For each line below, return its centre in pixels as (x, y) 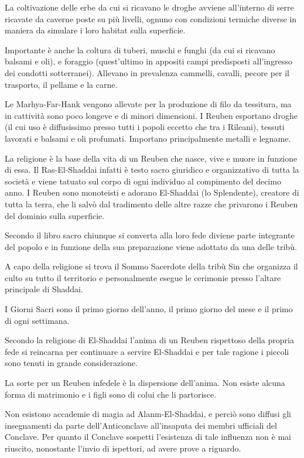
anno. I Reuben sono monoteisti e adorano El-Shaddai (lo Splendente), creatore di (152, 192)
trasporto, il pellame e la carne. (61, 84)
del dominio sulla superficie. (55, 215)
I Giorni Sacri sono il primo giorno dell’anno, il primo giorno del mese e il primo (149, 309)
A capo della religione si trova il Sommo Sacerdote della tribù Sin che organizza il (151, 266)
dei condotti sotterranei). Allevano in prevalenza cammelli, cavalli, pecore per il (147, 72)
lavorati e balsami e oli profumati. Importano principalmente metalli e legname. (148, 138)
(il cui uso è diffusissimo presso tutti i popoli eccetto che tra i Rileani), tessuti (145, 127)
